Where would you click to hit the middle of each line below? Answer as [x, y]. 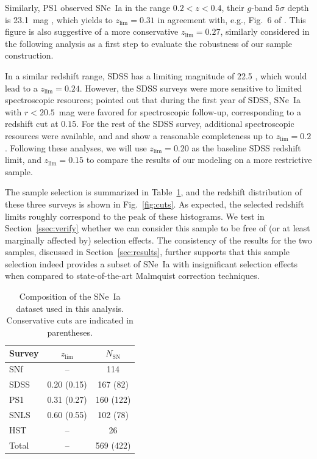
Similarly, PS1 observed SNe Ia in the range [88, 7]
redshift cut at [32, 124]
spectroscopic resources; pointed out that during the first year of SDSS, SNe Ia [153, 100]
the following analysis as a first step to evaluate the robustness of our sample [148, 43]
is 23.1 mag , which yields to [59, 19]
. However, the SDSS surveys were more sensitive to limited [191, 88]
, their [233, 7]
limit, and [23, 160]
